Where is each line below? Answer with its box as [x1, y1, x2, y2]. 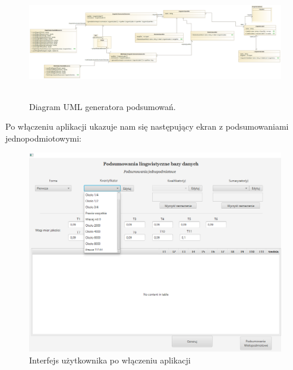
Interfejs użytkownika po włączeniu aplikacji [29, 353, 191, 366]
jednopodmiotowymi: [5, 131, 81, 144]
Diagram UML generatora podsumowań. [29, 100, 176, 112]
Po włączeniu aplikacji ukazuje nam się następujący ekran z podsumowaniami [5, 120, 289, 133]
